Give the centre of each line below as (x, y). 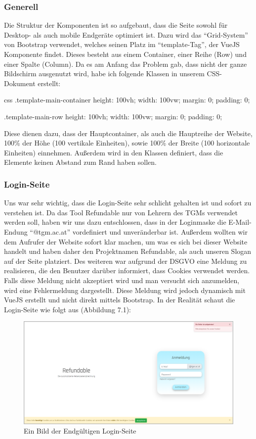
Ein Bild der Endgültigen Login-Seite (80, 431)
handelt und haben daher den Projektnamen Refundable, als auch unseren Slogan (128, 251)
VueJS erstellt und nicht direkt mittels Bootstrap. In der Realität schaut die (120, 300)
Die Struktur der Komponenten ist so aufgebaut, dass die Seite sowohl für (116, 25)
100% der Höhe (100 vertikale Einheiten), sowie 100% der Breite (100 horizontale (127, 143)
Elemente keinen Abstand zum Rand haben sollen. (80, 162)
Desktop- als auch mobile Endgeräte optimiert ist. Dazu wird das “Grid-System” (126, 34)
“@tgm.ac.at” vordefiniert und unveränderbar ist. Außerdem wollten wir (139, 231)
